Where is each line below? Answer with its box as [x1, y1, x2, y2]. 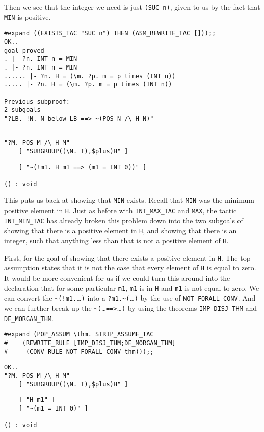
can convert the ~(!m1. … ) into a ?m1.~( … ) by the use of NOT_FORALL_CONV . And [4, 292, 256, 303]
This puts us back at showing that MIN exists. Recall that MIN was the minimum [4, 195, 254, 206]
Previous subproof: [4, 98, 70, 105]
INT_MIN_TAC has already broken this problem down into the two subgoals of [4, 215, 243, 225]
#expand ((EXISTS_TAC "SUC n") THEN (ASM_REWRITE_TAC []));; [4, 30, 216, 37]
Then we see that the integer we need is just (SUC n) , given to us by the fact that [4, 2, 260, 12]
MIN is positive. [4, 11, 51, 22]
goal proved [4, 47, 44, 54]
